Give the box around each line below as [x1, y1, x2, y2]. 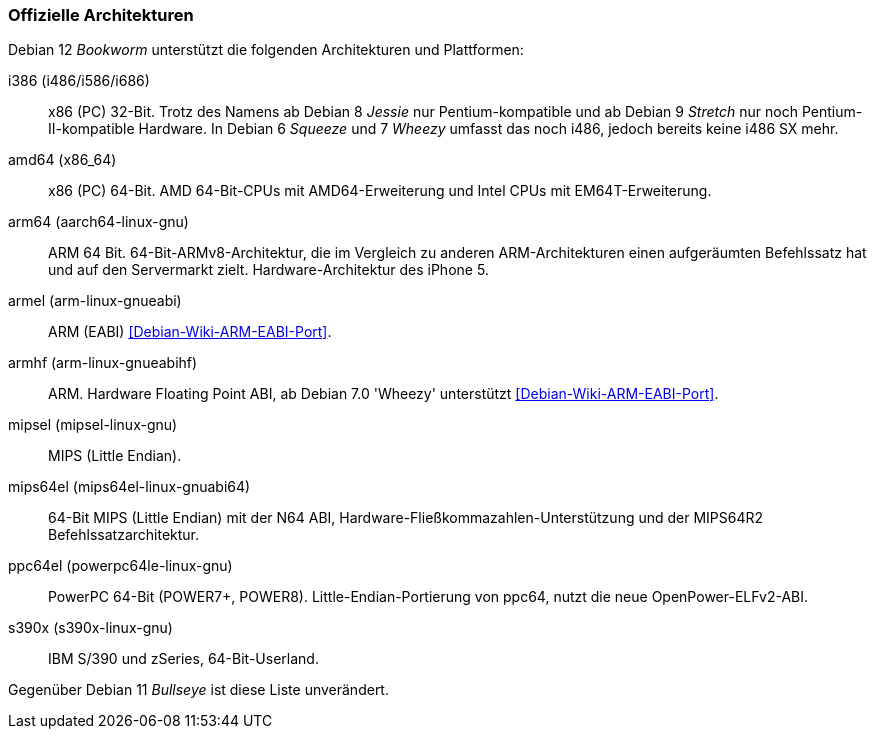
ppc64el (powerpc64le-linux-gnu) [8, 557, 233, 575]
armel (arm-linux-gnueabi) [8, 292, 182, 310]
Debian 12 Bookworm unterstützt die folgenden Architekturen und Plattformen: [8, 41, 524, 59]
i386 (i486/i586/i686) [8, 72, 150, 90]
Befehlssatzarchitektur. [48, 526, 200, 544]
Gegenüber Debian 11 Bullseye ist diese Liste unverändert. [8, 681, 389, 699]
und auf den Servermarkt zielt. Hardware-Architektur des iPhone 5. [48, 261, 489, 279]
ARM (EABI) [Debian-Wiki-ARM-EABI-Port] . [48, 323, 332, 341]
